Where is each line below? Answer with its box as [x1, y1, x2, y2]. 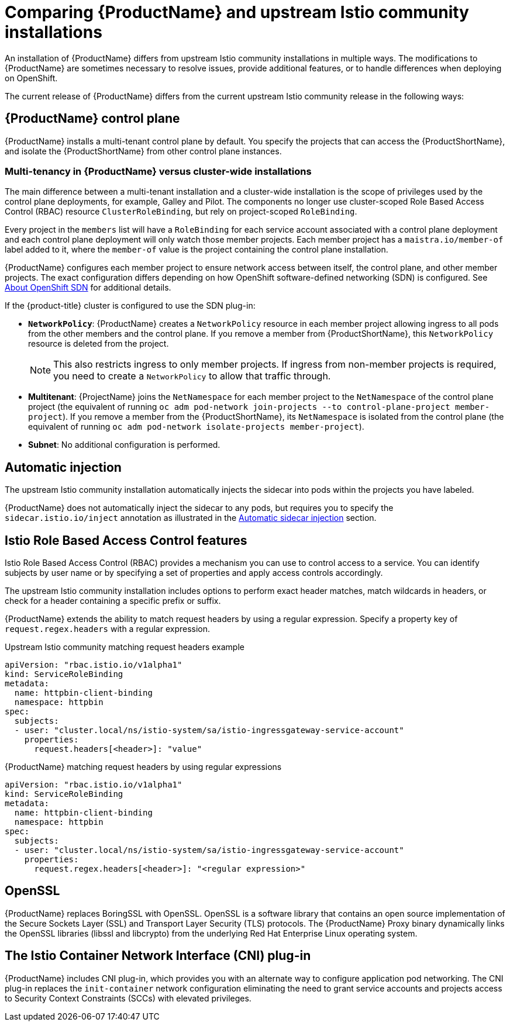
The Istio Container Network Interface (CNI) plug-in [5, 948, 311, 963]
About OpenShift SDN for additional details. [5, 282, 171, 293]
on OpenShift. [5, 72, 58, 83]
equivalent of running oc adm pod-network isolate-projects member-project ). [28, 422, 364, 432]
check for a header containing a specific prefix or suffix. [5, 596, 221, 606]
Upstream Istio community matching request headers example [5, 642, 244, 652]
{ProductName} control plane [5, 111, 180, 126]
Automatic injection [5, 460, 122, 475]
